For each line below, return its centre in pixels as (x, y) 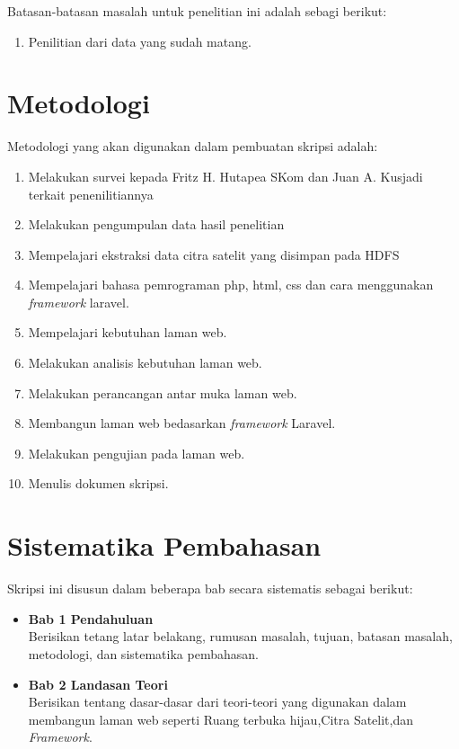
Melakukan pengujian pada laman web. (137, 453)
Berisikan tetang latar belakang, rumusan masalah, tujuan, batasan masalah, (240, 636)
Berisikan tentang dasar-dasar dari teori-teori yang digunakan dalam (217, 702)
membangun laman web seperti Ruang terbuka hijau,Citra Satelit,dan (221, 719)
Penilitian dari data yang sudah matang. (140, 41)
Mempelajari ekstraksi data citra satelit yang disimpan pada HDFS (214, 254)
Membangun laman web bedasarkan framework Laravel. (182, 423)
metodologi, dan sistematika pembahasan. (143, 653)
